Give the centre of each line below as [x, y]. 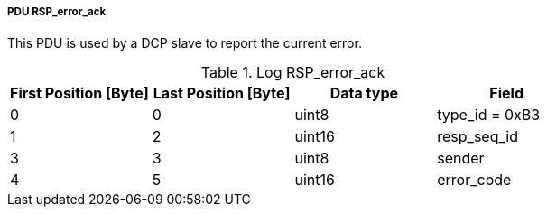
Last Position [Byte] [222, 93]
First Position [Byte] [79, 93]
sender [461, 158]
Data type [364, 93]
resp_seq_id [477, 137]
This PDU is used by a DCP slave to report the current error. [185, 43]
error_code [474, 180]
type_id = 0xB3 [489, 115]
